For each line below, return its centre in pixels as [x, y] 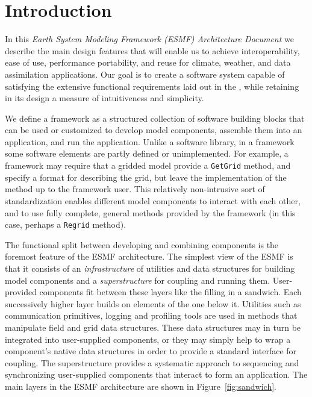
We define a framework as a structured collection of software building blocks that [155, 118]
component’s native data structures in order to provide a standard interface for [151, 351]
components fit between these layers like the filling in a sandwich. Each [170, 292]
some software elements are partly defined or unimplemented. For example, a [147, 153]
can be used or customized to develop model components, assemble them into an [154, 130]
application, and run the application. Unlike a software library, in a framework [150, 141]
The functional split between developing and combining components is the [142, 244]
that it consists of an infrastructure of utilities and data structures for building [150, 268]
